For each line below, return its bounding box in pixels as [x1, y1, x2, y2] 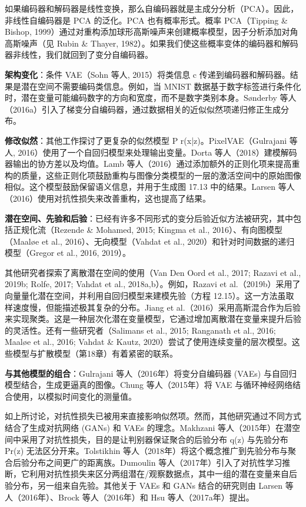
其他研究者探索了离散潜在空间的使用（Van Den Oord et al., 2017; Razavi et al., [5, 266, 301, 278]
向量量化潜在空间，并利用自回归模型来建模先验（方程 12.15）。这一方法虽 [5, 289, 286, 302]
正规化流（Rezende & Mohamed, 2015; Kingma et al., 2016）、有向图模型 [12, 223, 282, 236]
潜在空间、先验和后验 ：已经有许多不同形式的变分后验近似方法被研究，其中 [5, 212, 293, 224]
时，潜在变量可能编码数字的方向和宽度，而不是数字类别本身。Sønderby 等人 [5, 91, 297, 104]
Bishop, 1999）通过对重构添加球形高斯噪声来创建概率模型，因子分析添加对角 [5, 25, 298, 38]
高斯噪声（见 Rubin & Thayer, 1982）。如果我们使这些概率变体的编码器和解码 [5, 37, 298, 49]
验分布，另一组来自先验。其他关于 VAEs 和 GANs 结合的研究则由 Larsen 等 [5, 479, 294, 491]
